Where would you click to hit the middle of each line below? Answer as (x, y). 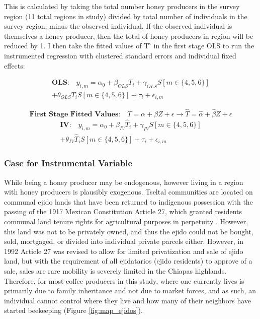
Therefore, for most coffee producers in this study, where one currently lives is (124, 280)
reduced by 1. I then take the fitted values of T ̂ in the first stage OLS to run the (129, 46)
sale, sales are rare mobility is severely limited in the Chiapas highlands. (115, 271)
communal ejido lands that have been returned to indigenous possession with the (128, 201)
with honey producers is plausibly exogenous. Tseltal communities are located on (128, 192)
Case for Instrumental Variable (68, 163)
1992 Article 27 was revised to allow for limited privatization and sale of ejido (124, 251)
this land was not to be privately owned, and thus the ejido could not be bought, (129, 231)
